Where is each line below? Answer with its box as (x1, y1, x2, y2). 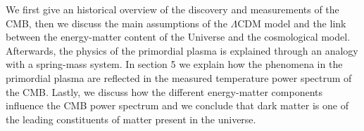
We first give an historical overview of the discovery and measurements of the (6, 2, 339, 16)
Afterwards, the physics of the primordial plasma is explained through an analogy (6, 43, 358, 57)
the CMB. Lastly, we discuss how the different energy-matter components (6, 84, 323, 99)
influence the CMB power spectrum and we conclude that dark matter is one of (6, 98, 349, 113)
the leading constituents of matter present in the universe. (6, 111, 256, 126)
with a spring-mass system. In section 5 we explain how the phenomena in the (6, 57, 343, 71)
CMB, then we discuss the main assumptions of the (6, 15, 227, 30)
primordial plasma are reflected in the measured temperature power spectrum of (6, 70, 352, 85)
